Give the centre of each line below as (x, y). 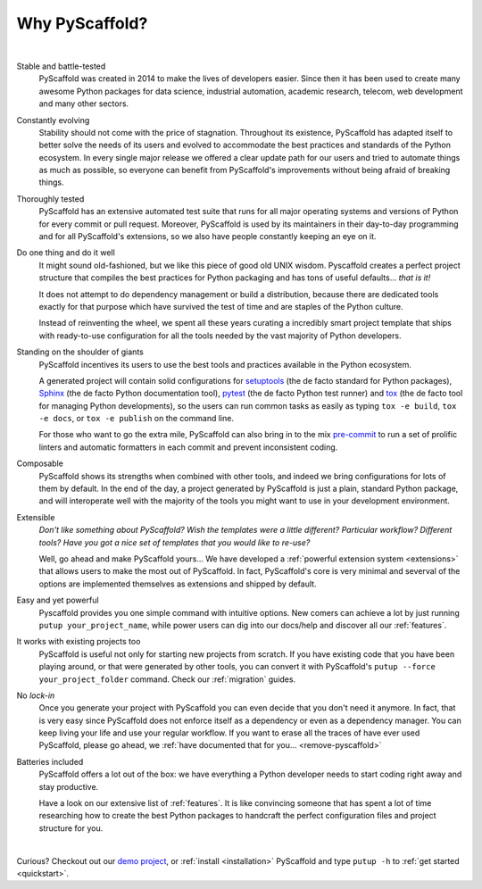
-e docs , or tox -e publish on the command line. (136, 419)
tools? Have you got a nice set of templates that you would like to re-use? (175, 542)
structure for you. (71, 828)
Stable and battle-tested (61, 66)
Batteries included (50, 761)
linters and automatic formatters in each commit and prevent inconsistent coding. (188, 447)
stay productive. (69, 786)
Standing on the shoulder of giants (80, 352)
